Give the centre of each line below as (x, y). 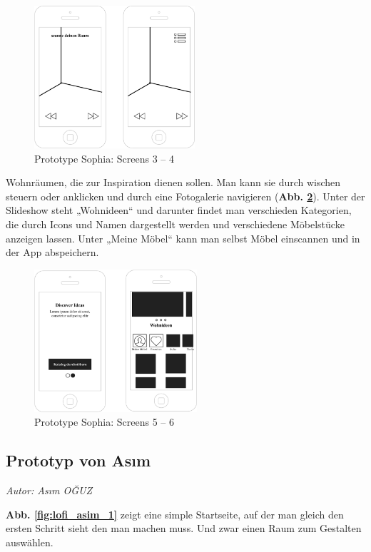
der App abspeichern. (52, 252)
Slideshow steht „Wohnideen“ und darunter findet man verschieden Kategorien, (179, 210)
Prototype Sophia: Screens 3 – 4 (104, 158)
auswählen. (30, 542)
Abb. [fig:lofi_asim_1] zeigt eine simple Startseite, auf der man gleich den (175, 514)
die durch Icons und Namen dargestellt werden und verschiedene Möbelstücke (175, 224)
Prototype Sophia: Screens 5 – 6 (104, 422)
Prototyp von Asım (78, 460)
